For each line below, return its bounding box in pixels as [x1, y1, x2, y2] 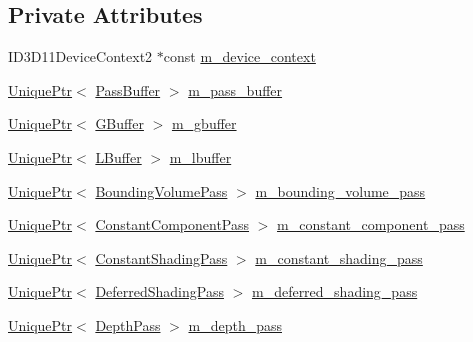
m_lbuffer [169, 146, 232, 167]
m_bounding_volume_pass [255, 180, 426, 201]
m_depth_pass [188, 314, 282, 335]
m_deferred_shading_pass [251, 281, 418, 302]
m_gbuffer [171, 113, 237, 134]
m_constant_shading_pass [255, 247, 423, 268]
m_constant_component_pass [277, 214, 465, 235]
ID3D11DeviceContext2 [8, 46, 153, 67]
